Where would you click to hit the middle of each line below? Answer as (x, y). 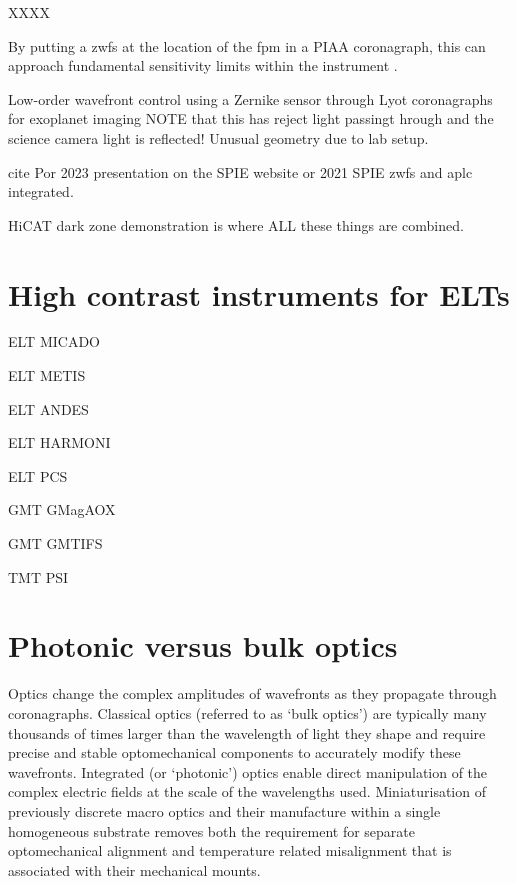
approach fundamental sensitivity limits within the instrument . (203, 65)
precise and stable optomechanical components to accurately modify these (234, 752)
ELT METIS (47, 375)
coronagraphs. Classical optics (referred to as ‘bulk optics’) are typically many (247, 712)
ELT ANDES (48, 408)
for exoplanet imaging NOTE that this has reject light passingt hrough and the (251, 118)
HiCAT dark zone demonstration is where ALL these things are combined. (236, 224)
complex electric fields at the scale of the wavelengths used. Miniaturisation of (247, 791)
